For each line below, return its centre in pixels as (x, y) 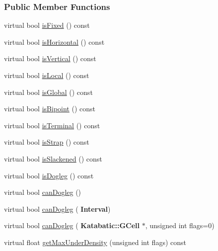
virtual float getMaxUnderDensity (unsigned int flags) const (95, 242)
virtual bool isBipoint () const (50, 109)
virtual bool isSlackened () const (53, 158)
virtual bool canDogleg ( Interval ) (57, 209)
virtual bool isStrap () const (47, 142)
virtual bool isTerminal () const (52, 125)
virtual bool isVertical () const (50, 58)
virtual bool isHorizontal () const (54, 42)
